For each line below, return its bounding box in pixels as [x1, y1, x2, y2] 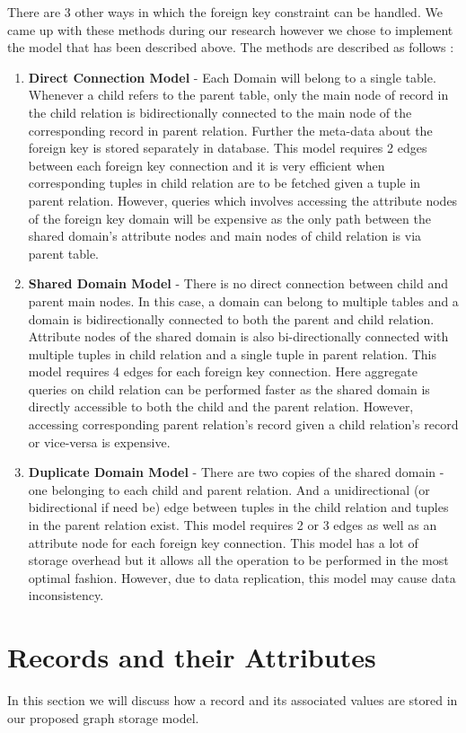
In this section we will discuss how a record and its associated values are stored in [7, 691, 458, 710]
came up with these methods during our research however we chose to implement [7, 20, 453, 39]
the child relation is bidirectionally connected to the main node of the [28, 102, 412, 121]
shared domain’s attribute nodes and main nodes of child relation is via [28, 226, 422, 245]
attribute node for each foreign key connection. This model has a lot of [28, 533, 418, 552]
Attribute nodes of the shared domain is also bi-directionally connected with [28, 327, 449, 346]
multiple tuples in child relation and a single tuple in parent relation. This [28, 344, 437, 363]
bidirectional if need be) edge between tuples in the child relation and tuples [28, 498, 449, 517]
